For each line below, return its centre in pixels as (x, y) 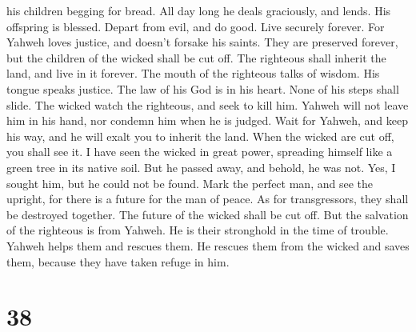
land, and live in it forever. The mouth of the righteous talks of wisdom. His (193, 73)
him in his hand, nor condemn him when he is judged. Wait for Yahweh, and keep (207, 120)
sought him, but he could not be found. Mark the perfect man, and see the (190, 183)
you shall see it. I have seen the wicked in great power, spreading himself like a (200, 152)
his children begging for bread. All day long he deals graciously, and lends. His (199, 10)
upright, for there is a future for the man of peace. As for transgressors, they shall (208, 199)
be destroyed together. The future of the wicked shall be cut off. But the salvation (208, 214)
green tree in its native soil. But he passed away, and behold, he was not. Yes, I (201, 167)
